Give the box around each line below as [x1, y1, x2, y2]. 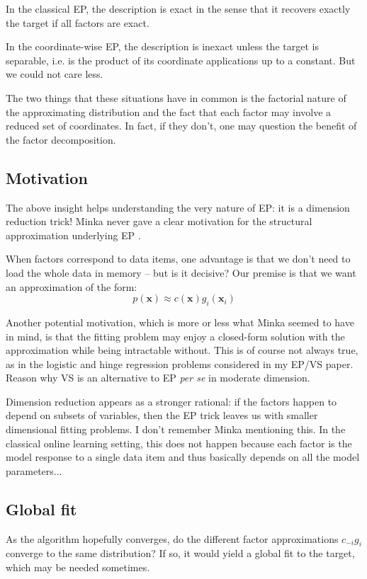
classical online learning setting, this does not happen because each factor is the [6, 435, 352, 450]
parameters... [6, 463, 62, 478]
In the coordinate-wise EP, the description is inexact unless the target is [6, 39, 319, 54]
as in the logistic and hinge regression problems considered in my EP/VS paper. [6, 356, 354, 371]
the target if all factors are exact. [6, 15, 149, 30]
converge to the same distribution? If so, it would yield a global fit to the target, [6, 546, 355, 561]
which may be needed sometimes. [6, 560, 150, 575]
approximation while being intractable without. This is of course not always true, [6, 343, 358, 357]
